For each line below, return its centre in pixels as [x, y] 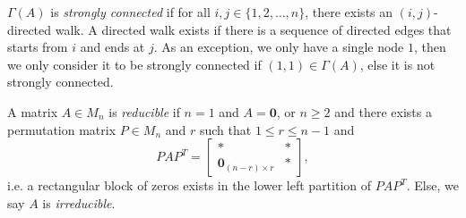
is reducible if [144, 111]
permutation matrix [62, 129]
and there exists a [383, 111]
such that [225, 129]
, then [430, 47]
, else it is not [397, 64]
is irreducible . [79, 202]
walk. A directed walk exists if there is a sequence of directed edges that [253, 29]
